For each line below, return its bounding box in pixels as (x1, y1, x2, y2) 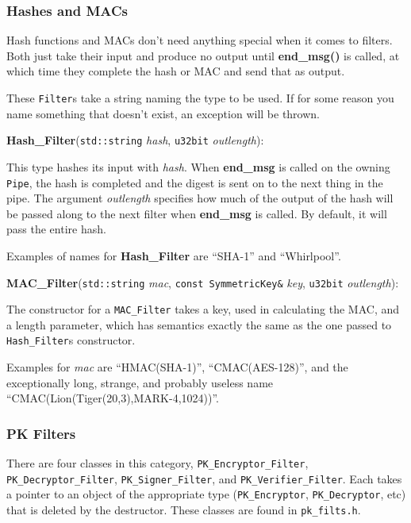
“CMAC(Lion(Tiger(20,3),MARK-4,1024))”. (6, 390, 220, 406)
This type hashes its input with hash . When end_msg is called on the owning (6, 158, 390, 175)
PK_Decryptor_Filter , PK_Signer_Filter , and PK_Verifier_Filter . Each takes (6, 470, 402, 486)
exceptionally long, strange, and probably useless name (6, 374, 274, 390)
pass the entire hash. (6, 221, 106, 237)
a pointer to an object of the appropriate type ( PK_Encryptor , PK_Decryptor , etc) (6, 486, 406, 502)
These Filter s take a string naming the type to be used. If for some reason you (6, 90, 394, 106)
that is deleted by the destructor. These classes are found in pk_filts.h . (6, 502, 361, 518)
